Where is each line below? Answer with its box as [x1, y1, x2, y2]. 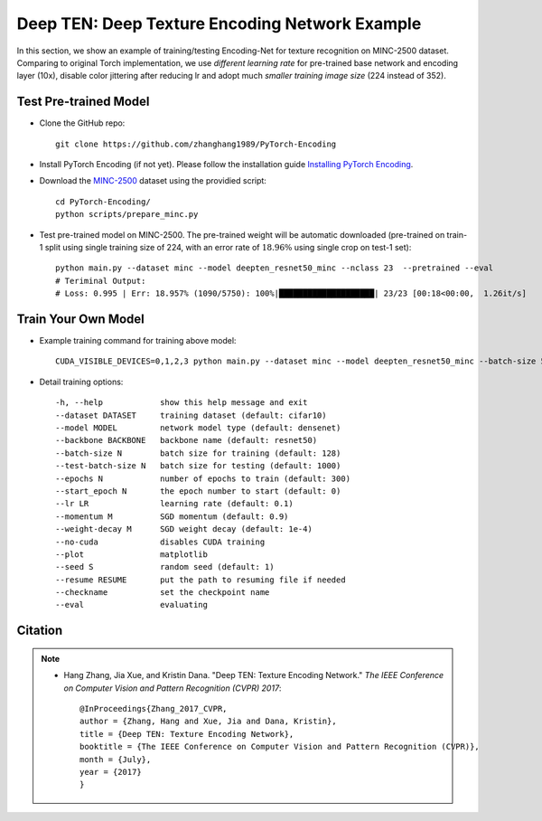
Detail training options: [39, 376, 124, 387]
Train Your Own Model [16, 311, 145, 326]
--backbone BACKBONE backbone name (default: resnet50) [55, 435, 318, 446]
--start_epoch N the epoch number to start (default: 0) [55, 486, 341, 496]
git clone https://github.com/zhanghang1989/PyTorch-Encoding [55, 138, 337, 149]
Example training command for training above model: [39, 335, 237, 346]
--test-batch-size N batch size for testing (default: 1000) [55, 461, 341, 471]
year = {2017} [79, 767, 142, 777]
